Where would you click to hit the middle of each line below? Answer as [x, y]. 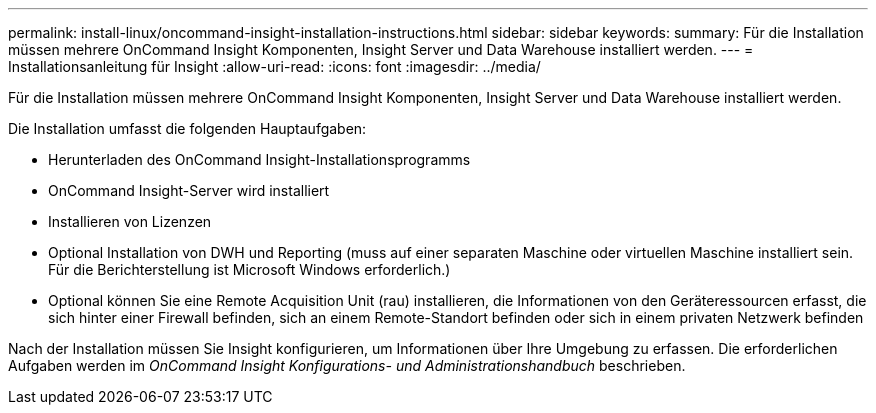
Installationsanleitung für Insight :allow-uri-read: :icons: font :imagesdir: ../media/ [274, 66]
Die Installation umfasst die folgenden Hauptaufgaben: [187, 128]
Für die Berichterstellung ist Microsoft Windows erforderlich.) [249, 269]
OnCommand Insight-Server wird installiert [189, 190]
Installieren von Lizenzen [130, 221]
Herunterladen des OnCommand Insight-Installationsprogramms [259, 159]
